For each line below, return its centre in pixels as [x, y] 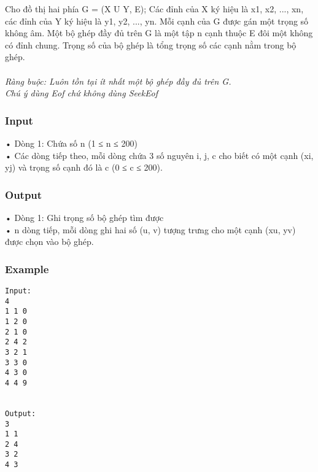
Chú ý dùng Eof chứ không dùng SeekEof [82, 93]
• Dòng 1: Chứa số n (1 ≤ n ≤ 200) [71, 143]
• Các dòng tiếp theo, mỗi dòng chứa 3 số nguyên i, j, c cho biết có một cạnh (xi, [159, 155]
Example [27, 269]
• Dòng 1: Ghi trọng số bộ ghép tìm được [84, 217]
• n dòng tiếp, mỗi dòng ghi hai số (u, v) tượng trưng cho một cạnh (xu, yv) [150, 229]
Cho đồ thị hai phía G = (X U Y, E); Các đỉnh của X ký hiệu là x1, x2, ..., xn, [154, 9]
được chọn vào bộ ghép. [49, 242]
